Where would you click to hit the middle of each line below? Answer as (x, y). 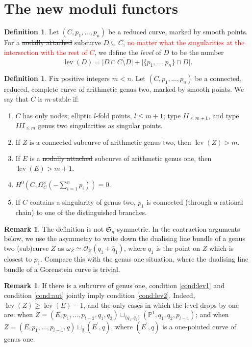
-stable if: (65, 98)
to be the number (198, 52)
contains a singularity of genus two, (83, 202)
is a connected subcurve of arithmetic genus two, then (110, 142)
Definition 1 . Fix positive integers (57, 78)
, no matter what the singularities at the (184, 42)
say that (16, 98)
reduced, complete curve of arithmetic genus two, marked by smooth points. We (124, 89)
